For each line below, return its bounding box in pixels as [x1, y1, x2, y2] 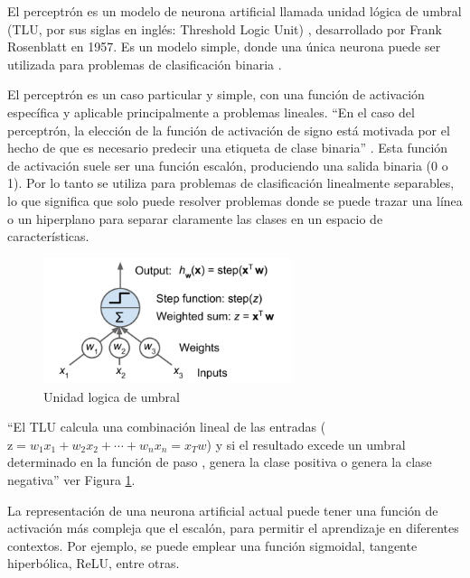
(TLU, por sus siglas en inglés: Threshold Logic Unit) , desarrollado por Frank [7, 19, 442, 38]
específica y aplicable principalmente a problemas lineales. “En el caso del [7, 102, 415, 121]
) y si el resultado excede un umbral [206, 434, 406, 453]
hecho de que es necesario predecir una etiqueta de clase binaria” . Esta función [7, 138, 448, 157]
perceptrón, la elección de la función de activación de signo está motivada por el [7, 120, 450, 139]
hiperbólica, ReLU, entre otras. [7, 554, 180, 573]
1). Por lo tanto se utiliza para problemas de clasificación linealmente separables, [7, 173, 455, 192]
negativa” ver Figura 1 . [7, 470, 136, 489]
